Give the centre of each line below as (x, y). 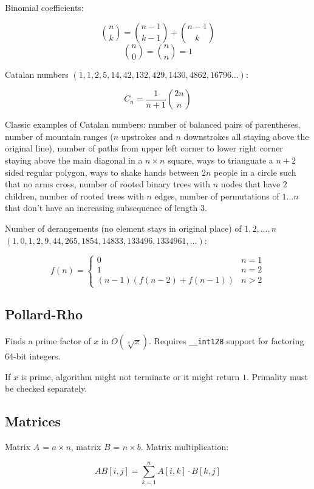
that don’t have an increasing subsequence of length (101, 208)
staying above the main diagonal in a (74, 160)
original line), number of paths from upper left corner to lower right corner (144, 148)
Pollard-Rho (44, 314)
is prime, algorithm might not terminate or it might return (130, 376)
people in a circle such (255, 172)
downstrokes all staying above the (246, 136)
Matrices (33, 421)
